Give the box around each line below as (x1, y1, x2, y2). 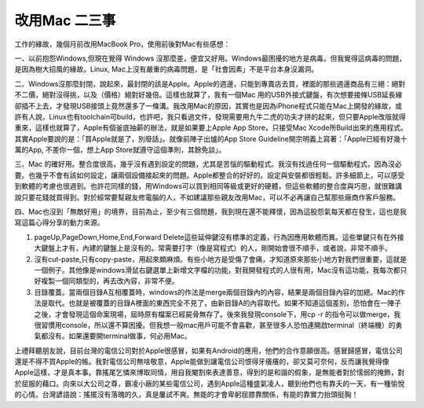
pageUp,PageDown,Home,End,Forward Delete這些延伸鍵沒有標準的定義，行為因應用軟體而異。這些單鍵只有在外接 (34, 232, 404, 241)
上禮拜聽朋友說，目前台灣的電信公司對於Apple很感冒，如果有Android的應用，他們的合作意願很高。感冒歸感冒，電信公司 (14, 346, 404, 355)
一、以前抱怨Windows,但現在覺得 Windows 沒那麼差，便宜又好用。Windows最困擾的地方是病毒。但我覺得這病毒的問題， (14, 53, 406, 63)
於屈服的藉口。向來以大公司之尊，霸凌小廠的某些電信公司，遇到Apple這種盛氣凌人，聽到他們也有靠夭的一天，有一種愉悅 (14, 378, 405, 388)
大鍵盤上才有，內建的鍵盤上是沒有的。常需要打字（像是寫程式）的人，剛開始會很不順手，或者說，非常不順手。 (34, 244, 392, 253)
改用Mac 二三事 (14, 12, 116, 29)
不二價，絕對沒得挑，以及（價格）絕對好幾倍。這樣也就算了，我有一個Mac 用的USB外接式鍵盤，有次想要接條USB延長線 (14, 90, 403, 100)
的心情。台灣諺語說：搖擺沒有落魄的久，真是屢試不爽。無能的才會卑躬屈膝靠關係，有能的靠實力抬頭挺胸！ (14, 390, 359, 399)
